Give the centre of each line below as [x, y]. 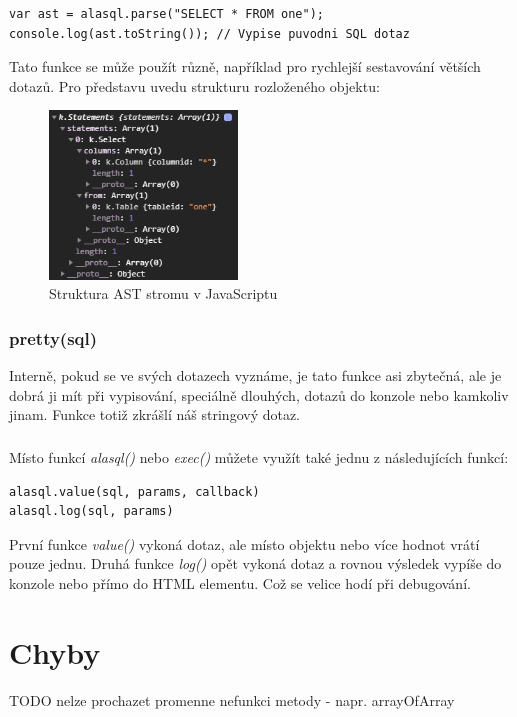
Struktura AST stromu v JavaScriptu [163, 293]
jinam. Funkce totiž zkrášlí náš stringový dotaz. [155, 414]
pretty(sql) [53, 337]
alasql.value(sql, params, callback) [134, 491]
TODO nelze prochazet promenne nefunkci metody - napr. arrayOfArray [232, 699]
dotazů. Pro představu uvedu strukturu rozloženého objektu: [194, 85]
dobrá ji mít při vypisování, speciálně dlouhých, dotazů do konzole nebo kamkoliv [259, 394]
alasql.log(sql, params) [91, 511]
